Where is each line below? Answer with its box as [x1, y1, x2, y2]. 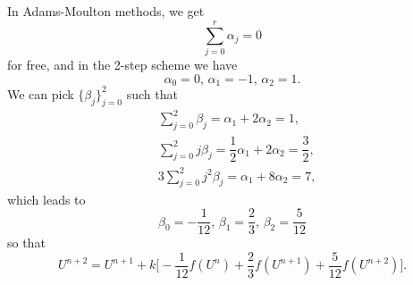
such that [126, 84, 178, 103]
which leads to [7, 189, 86, 208]
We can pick [7, 84, 74, 103]
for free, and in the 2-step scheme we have [7, 54, 238, 73]
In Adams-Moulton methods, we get [7, 2, 205, 21]
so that [7, 233, 46, 252]
